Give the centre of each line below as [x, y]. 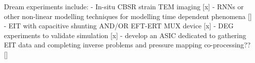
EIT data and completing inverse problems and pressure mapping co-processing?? [127, 45]
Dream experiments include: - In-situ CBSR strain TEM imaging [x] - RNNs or [124, 6]
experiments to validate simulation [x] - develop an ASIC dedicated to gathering [125, 35]
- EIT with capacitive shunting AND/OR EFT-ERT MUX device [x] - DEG [119, 26]
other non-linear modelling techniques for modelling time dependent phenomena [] [128, 16]
